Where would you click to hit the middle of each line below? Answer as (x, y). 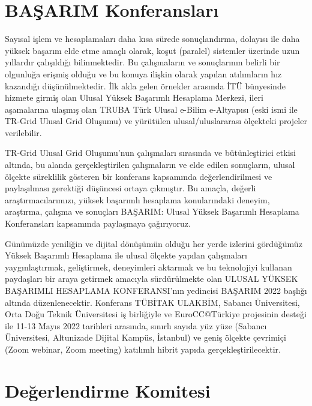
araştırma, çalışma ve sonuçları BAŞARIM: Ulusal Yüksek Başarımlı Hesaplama (152, 211)
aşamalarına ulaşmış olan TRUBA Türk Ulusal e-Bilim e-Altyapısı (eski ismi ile (151, 109)
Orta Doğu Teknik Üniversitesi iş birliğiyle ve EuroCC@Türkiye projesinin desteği (156, 314)
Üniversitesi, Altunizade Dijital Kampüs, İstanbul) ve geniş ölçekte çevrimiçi (145, 337)
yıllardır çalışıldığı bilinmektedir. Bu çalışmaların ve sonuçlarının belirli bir (142, 62)
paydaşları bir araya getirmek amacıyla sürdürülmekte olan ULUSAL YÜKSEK (151, 279)
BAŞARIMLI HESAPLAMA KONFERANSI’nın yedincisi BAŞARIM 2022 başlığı (156, 290)
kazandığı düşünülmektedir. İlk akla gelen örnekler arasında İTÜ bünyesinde (145, 85)
